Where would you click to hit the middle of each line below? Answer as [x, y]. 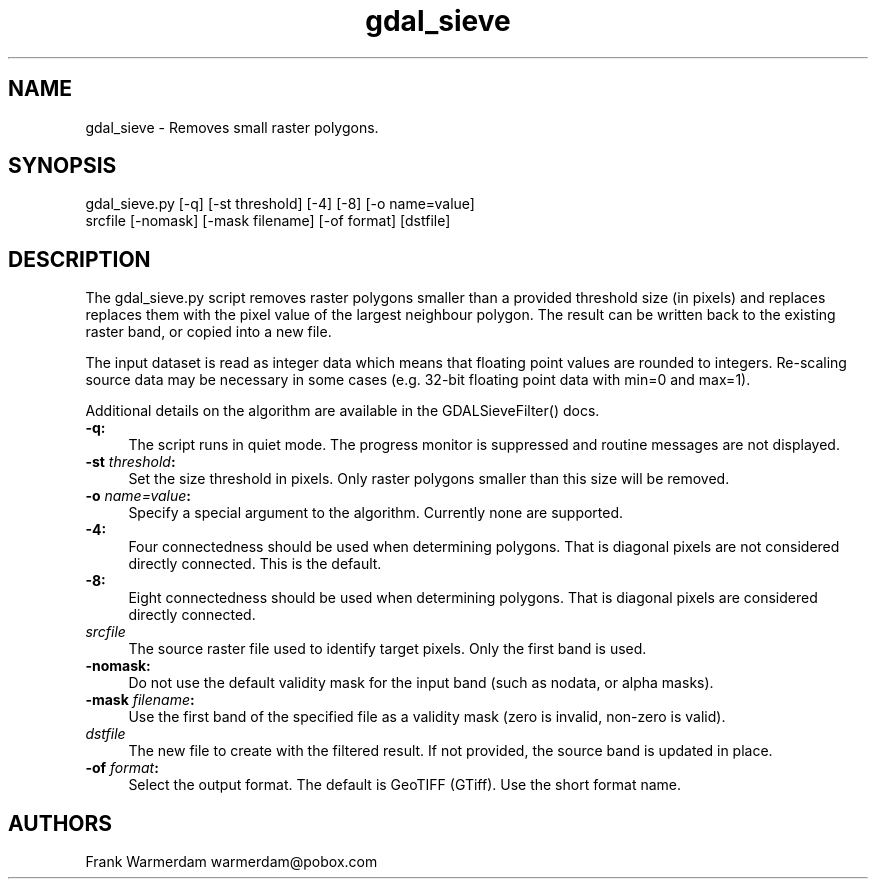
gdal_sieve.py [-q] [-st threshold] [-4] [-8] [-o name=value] [280, 204]
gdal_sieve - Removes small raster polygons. [232, 127]
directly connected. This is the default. [255, 564]
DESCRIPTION [79, 259]
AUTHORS [60, 823]
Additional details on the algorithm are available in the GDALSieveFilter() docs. [342, 411]
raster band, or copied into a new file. [208, 332]
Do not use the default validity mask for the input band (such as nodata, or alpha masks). [421, 683]
